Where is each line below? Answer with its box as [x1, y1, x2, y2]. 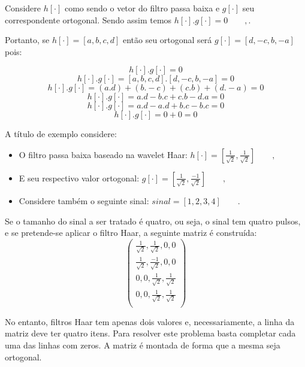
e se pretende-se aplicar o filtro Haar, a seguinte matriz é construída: [5, 226, 257, 239]
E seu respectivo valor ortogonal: [19, 171, 140, 184]
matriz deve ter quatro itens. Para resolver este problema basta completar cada [5, 327, 296, 339]
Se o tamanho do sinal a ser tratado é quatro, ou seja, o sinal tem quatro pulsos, [5, 214, 301, 227]
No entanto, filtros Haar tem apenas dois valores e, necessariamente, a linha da [5, 315, 295, 327]
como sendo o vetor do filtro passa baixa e [64, 2, 220, 14]
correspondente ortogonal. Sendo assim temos [5, 13, 172, 26]
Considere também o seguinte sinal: [19, 194, 149, 207]
